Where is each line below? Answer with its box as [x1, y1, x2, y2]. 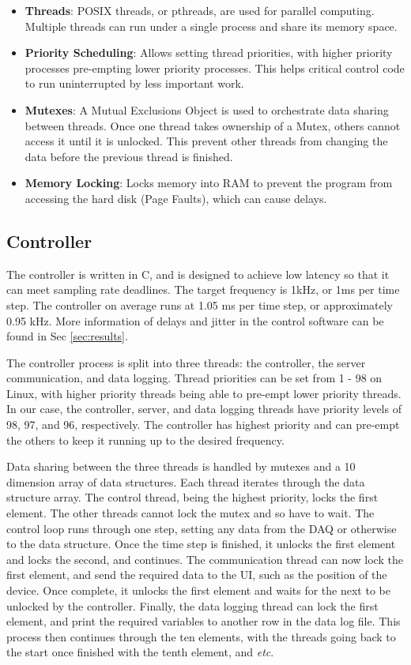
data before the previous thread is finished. [25, 148, 233, 164]
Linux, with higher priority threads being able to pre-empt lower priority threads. [6, 385, 402, 401]
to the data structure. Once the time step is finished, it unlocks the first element [6, 535, 396, 552]
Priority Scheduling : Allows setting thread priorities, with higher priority [25, 44, 393, 61]
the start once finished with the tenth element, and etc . [6, 644, 274, 660]
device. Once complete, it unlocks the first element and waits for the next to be [6, 582, 390, 599]
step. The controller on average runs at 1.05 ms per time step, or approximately [6, 296, 393, 313]
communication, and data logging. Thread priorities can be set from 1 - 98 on [6, 370, 383, 386]
